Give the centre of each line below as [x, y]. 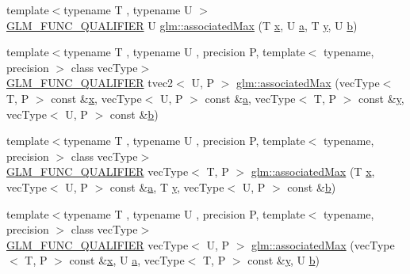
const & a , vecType [250, 98]
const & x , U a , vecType [127, 260]
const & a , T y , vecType [167, 186]
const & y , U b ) [284, 260]
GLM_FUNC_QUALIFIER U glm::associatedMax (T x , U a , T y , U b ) [182, 25]
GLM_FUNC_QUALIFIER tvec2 [90, 83]
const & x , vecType [96, 98]
